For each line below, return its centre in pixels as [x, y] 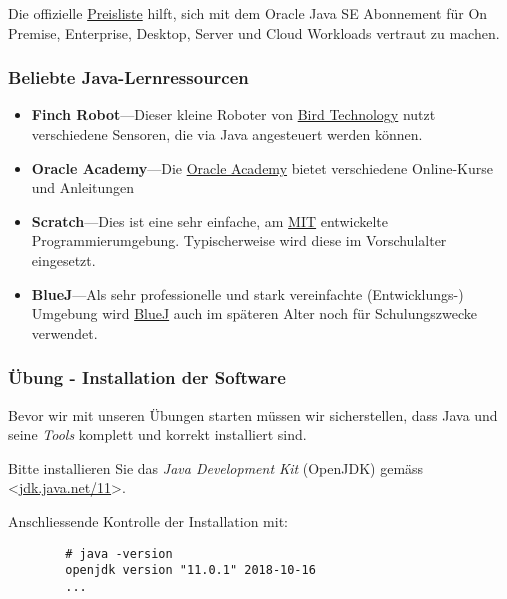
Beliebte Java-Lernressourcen [128, 77]
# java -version [119, 553]
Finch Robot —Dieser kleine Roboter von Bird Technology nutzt [233, 114]
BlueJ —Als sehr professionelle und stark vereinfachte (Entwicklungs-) [247, 293]
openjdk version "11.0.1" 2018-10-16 [190, 570]
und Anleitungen [83, 187]
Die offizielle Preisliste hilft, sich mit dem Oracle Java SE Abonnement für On [248, 13]
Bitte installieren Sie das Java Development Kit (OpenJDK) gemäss [216, 467]
